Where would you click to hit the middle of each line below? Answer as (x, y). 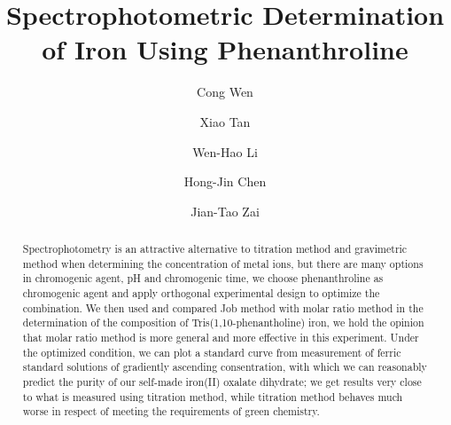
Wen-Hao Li (225, 151)
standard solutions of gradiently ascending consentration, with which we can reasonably (225, 367)
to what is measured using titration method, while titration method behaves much (213, 396)
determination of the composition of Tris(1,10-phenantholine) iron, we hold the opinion (223, 323)
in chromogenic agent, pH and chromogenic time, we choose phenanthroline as (203, 278)
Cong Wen (225, 92)
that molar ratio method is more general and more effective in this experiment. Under (221, 338)
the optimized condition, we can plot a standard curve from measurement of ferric (212, 352)
